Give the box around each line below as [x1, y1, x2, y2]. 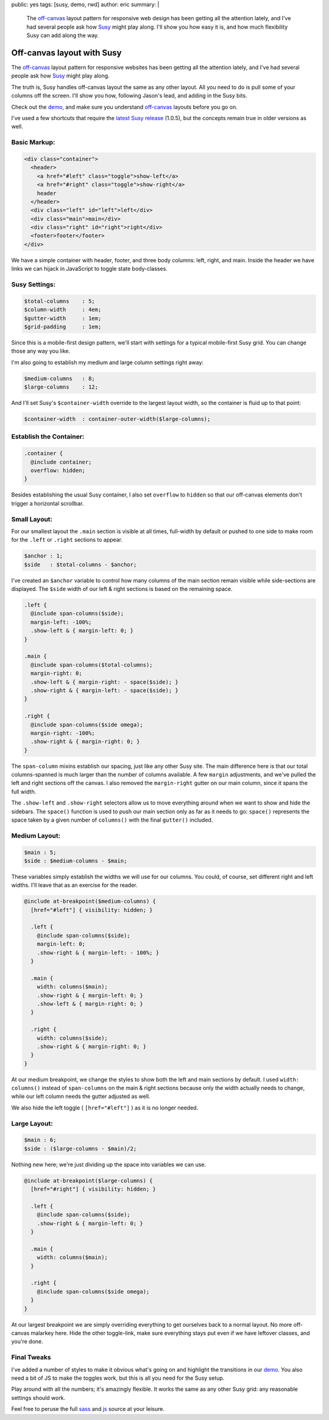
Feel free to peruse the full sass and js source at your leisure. [11, 1405, 164, 1413]
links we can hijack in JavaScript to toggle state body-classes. [11, 265, 168, 273]
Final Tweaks [11, 1353, 51, 1361]
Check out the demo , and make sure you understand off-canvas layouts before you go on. [11, 103, 238, 110]
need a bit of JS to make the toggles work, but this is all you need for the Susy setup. [11, 1374, 225, 1382]
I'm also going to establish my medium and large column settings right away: [11, 359, 204, 366]
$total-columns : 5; [24, 298, 96, 304]
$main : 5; [24, 848, 57, 856]
